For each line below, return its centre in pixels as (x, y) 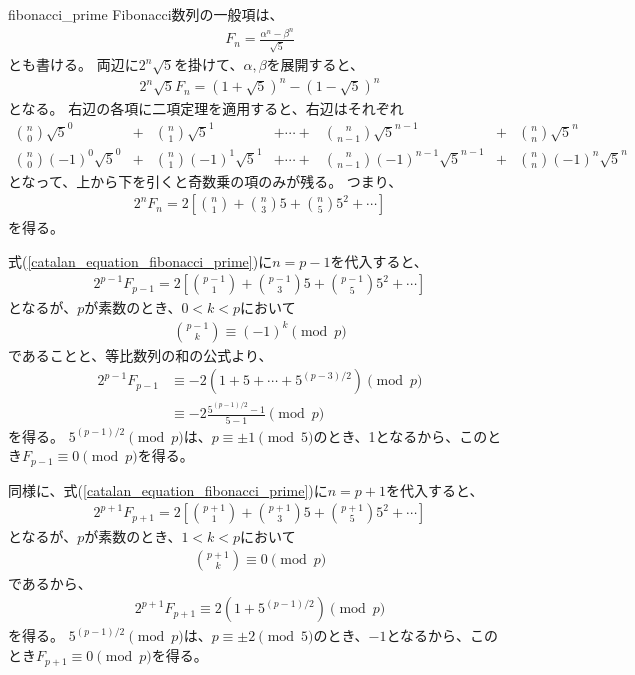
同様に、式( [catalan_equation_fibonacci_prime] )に (168, 489)
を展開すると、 (315, 64)
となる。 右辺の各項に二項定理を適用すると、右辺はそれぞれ (206, 108)
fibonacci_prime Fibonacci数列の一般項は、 (146, 14)
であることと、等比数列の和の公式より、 (140, 354)
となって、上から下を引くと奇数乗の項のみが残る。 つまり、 (205, 180)
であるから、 (50, 582)
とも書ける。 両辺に (73, 64)
